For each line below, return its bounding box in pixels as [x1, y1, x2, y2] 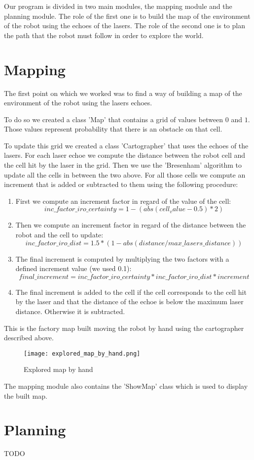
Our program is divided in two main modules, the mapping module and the [4, 1, 232, 11]
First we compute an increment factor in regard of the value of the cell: [15, 195, 231, 206]
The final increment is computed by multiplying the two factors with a [15, 253, 229, 264]
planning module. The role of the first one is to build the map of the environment [4, 10, 251, 21]
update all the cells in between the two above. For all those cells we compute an [4, 169, 246, 180]
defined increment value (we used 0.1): [15, 263, 132, 274]
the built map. [4, 390, 47, 401]
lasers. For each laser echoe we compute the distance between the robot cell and [4, 150, 246, 160]
